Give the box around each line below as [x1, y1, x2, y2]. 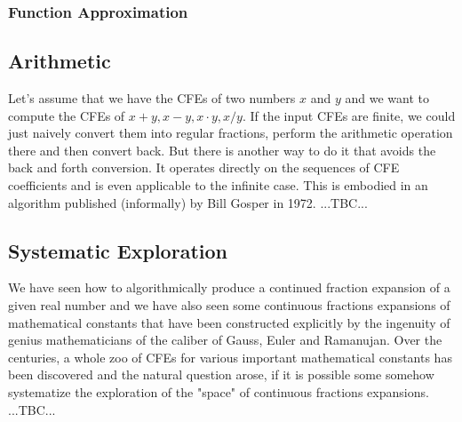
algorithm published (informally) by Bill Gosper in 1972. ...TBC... [8, 193, 368, 211]
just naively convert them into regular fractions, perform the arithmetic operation [8, 123, 453, 142]
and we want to [345, 89, 429, 107]
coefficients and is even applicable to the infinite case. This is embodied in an [8, 176, 428, 195]
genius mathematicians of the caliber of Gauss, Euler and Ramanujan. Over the [8, 330, 442, 349]
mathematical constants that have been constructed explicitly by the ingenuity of [8, 313, 450, 331]
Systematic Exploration [8, 236, 227, 264]
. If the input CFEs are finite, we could [242, 106, 456, 124]
